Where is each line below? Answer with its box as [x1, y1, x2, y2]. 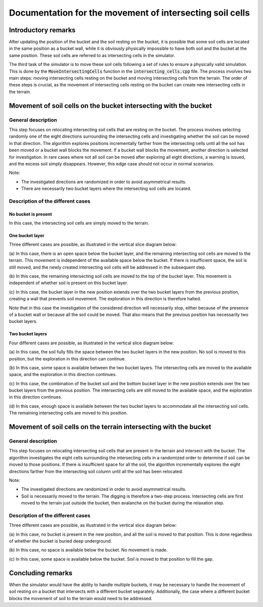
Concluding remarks [9, 569, 73, 577]
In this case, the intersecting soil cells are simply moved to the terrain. [9, 220, 150, 226]
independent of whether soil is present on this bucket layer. [9, 280, 129, 286]
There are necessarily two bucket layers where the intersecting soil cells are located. [21, 186, 192, 191]
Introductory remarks [9, 26, 75, 34]
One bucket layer [9, 232, 45, 239]
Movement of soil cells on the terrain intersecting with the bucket [9, 423, 211, 431]
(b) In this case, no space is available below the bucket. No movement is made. [9, 547, 168, 553]
